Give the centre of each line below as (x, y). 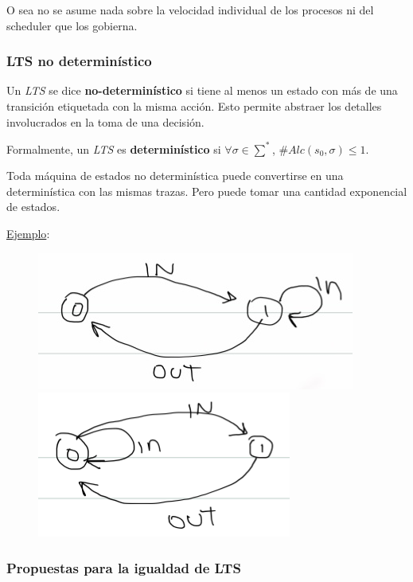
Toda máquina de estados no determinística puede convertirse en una (175, 176)
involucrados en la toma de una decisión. (105, 121)
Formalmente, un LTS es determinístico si (114, 148)
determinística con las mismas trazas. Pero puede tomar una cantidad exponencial (207, 191)
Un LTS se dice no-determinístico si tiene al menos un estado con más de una (202, 90)
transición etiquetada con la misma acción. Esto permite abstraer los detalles (194, 106)
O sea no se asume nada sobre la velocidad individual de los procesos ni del (190, 10)
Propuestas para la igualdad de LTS (124, 567)
